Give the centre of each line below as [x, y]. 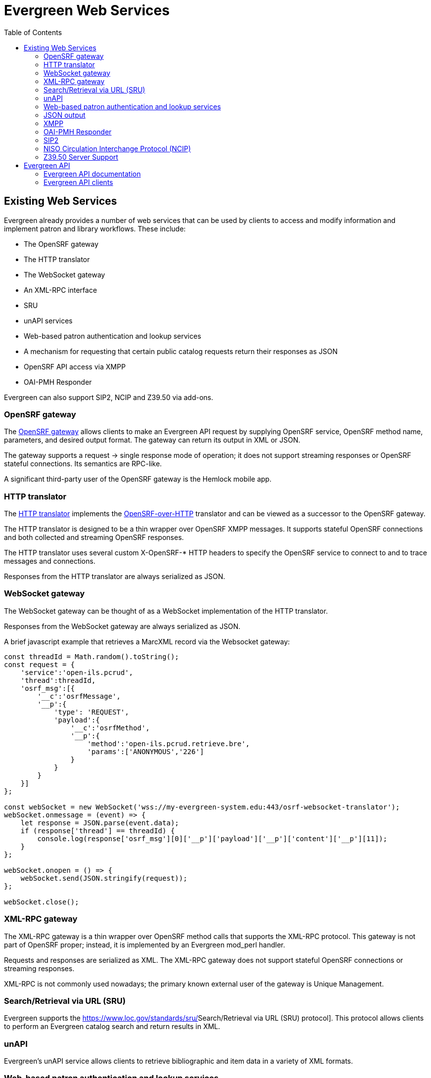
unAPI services [48, 320]
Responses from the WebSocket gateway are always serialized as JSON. [122, 626]
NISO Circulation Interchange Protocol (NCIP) [117, 148]
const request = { [40, 664]
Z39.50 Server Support [81, 157]
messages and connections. [50, 561]
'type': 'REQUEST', [91, 712]
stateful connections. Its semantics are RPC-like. [83, 464]
